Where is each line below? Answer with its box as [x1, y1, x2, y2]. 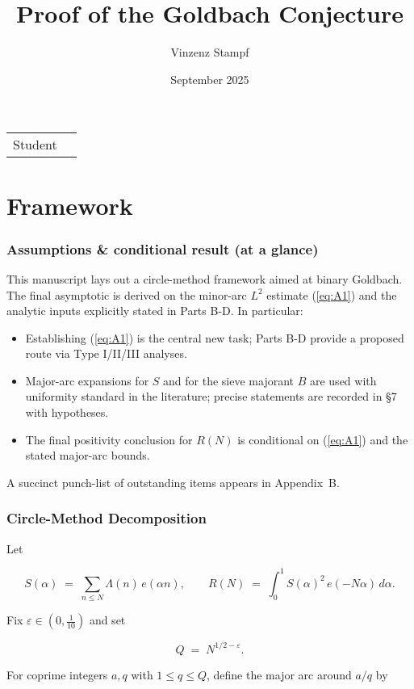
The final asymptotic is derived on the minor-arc [6, 286, 247, 303]
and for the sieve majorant [163, 372, 295, 389]
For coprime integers [6, 666, 108, 683]
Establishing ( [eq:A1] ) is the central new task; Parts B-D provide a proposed [25, 329, 404, 346]
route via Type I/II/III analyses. [25, 345, 187, 362]
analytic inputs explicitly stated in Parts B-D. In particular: [6, 302, 303, 319]
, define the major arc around [206, 666, 352, 683]
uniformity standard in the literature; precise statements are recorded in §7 [25, 388, 397, 405]
